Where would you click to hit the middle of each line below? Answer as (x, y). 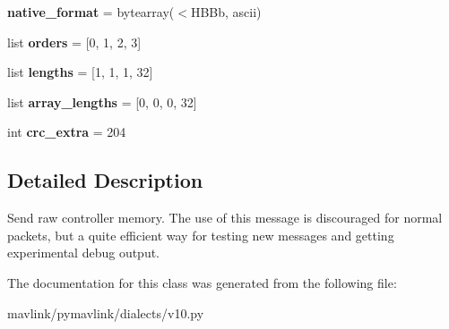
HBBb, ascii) (226, 12)
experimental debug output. (84, 253)
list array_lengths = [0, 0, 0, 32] (102, 101)
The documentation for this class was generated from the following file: (202, 282)
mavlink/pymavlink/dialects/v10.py (106, 312)
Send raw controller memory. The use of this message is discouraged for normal (225, 218)
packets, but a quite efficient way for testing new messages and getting (201, 235)
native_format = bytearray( (91, 12)
